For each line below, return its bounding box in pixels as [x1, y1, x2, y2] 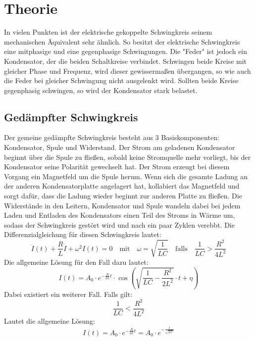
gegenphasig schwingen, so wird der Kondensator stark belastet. [4, 85, 198, 95]
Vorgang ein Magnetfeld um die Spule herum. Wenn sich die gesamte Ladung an [4, 171, 248, 181]
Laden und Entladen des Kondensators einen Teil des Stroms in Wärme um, [4, 210, 235, 220]
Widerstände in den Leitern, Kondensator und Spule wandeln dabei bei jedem [4, 200, 241, 210]
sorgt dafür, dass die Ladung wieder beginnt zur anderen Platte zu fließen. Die [4, 191, 242, 201]
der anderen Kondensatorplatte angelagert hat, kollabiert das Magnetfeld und [4, 181, 240, 191]
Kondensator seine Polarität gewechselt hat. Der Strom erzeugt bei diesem [4, 161, 230, 172]
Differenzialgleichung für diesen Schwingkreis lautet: [4, 229, 161, 240]
